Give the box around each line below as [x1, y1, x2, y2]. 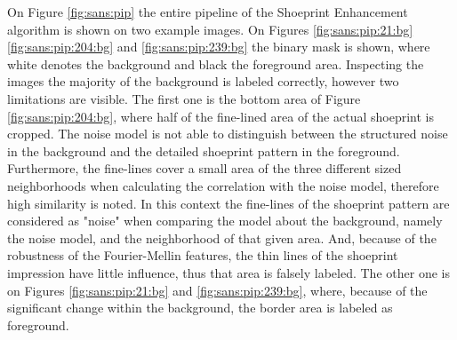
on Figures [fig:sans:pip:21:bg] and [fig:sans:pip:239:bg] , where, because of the [7, 281, 428, 299]
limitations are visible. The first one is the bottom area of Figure [7, 89, 361, 107]
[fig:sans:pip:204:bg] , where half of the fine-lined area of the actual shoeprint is [7, 107, 434, 125]
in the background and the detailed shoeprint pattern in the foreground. [7, 141, 400, 160]
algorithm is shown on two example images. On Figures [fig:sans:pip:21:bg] [7, 20, 413, 38]
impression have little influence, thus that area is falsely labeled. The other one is [7, 263, 450, 281]
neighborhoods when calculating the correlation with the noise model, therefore [7, 176, 439, 194]
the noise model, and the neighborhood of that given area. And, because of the [7, 228, 437, 247]
